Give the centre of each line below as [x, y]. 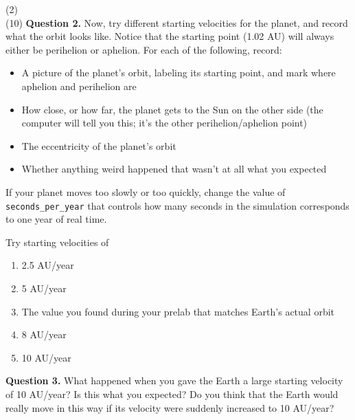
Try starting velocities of [57, 242]
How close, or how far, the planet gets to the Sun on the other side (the [172, 109]
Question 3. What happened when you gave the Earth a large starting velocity [174, 380]
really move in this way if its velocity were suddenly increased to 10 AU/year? [170, 407]
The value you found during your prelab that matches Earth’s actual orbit [178, 311]
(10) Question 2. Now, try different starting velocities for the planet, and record [177, 22]
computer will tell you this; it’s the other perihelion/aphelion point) [164, 123]
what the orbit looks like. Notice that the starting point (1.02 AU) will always [170, 36]
